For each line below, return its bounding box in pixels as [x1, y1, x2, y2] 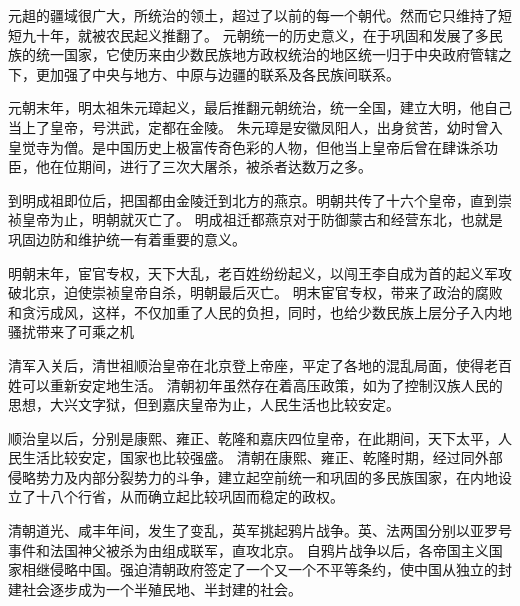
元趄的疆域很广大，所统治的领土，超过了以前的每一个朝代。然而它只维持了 [8, 5, 498, 25]
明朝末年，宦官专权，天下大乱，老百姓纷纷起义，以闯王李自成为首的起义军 [8, 262, 498, 283]
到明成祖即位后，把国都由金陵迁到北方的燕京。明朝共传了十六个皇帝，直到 [8, 189, 498, 210]
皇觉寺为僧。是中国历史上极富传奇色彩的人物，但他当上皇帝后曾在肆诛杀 [8, 136, 484, 157]
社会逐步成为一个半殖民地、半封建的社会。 [21, 578, 302, 599]
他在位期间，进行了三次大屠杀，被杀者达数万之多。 [35, 156, 372, 177]
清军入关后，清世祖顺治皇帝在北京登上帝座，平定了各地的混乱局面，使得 [8, 354, 484, 375]
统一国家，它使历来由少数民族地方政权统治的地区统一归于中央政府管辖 [35, 44, 498, 65]
